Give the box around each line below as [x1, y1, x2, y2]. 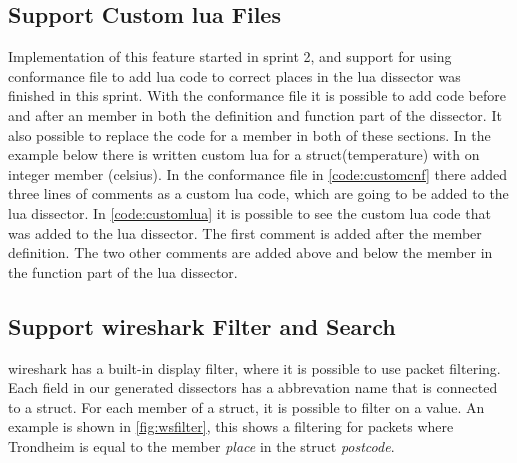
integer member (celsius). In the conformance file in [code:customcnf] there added [8, 163, 507, 184]
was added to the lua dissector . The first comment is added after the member [8, 222, 482, 243]
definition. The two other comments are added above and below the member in [8, 242, 493, 263]
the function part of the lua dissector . [8, 261, 238, 282]
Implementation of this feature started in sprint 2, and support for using [8, 46, 452, 67]
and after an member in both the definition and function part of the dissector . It [8, 104, 502, 125]
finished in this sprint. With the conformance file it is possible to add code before [8, 85, 506, 106]
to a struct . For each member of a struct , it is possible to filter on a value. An [8, 396, 485, 417]
